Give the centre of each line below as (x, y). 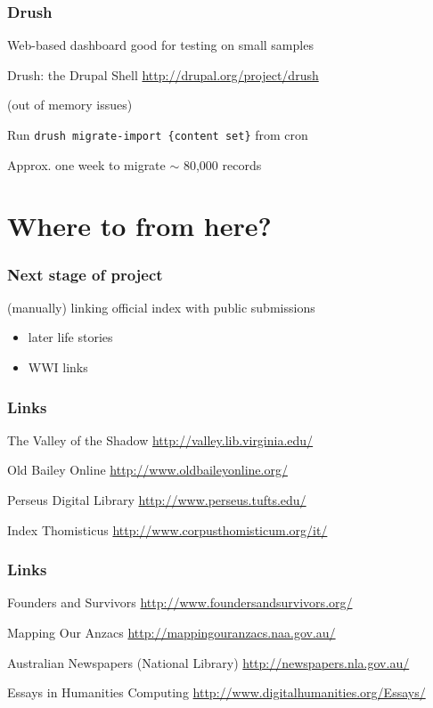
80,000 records (222, 164)
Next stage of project (85, 274)
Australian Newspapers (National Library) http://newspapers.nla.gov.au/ (208, 662)
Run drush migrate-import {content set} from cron (158, 134)
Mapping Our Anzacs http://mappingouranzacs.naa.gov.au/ (172, 633)
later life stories (70, 337)
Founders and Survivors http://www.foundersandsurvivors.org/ (180, 602)
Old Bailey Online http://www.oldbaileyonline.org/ (147, 470)
